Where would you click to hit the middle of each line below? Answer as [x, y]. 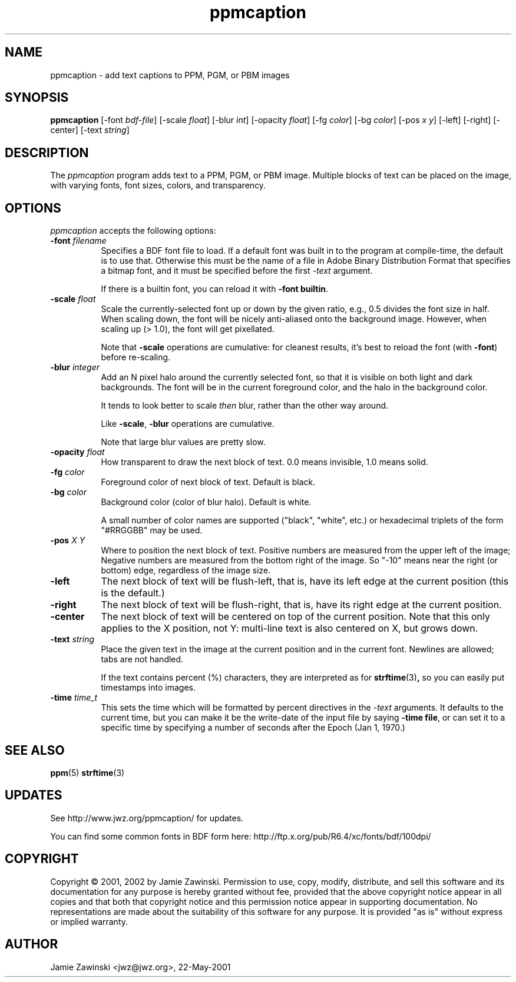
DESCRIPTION [47, 152]
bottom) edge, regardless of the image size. [186, 570]
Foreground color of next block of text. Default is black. [208, 482]
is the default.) [133, 593]
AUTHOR [32, 944]
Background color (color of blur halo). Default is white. [206, 502]
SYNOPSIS [37, 98]
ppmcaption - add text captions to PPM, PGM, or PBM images [170, 75]
